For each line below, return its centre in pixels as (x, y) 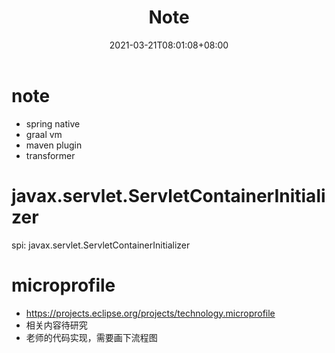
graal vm (44, 134)
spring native (53, 123)
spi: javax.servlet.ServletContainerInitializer (101, 245)
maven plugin (54, 145)
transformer (50, 155)
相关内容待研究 (56, 325)
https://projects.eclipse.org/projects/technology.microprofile (150, 313)
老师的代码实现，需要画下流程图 (91, 337)
